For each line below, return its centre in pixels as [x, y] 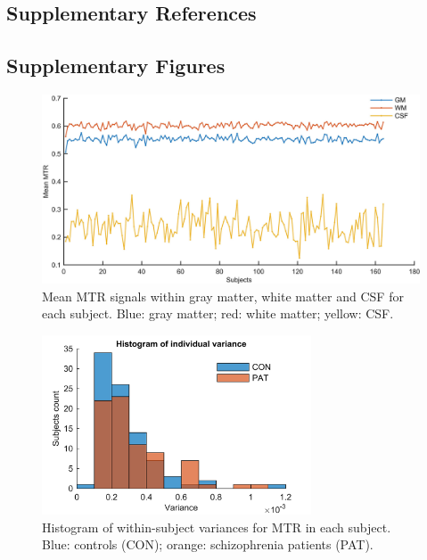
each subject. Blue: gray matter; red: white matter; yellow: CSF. [218, 313]
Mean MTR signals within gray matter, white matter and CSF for [223, 296]
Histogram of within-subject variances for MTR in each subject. [217, 527]
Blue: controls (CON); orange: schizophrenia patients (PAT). [208, 544]
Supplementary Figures [116, 66]
